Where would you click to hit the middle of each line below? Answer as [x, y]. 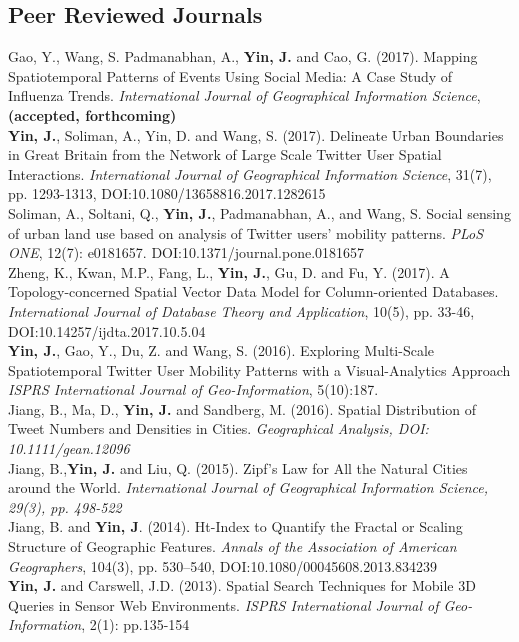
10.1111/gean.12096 [69, 448]
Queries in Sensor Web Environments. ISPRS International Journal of [223, 604]
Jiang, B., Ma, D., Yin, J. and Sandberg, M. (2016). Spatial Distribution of [242, 408]
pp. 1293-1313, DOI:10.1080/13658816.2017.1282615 [167, 193]
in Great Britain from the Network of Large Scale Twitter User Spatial [225, 154]
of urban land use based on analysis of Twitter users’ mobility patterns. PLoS [246, 232]
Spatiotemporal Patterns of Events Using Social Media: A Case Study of [230, 75]
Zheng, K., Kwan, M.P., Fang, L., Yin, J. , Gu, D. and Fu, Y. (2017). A [229, 271]
